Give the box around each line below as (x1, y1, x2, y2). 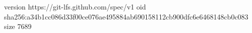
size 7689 (4, 21, 32, 31)
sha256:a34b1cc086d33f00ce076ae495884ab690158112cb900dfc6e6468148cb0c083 (4, 11, 248, 21)
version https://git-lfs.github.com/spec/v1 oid (4, 1, 146, 11)
